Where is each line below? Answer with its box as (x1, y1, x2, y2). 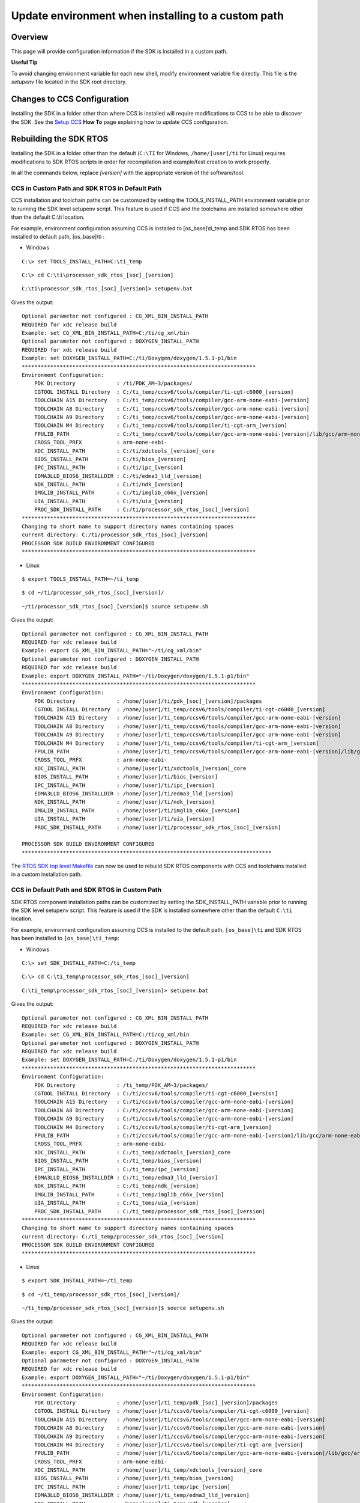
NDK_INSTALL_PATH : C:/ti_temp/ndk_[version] (34, 1183, 199, 1190)
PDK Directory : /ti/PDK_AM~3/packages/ (34, 380, 193, 387)
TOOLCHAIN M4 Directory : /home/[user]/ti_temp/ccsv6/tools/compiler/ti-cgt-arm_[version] (34, 739, 319, 747)
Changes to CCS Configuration (11, 94, 129, 105)
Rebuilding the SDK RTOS (11, 134, 109, 144)
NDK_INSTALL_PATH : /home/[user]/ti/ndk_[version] (34, 798, 215, 806)
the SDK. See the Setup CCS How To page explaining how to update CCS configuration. (11, 118, 229, 126)
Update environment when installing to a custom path (11, 9, 284, 22)
